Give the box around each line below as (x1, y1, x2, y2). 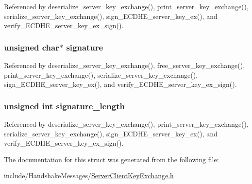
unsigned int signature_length (4, 100, 125, 112)
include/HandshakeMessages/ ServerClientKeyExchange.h (4, 170, 174, 181)
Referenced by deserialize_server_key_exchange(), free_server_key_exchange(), (4, 60, 245, 70)
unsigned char (4, 41, 59, 53)
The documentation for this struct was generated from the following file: (4, 154, 219, 164)
